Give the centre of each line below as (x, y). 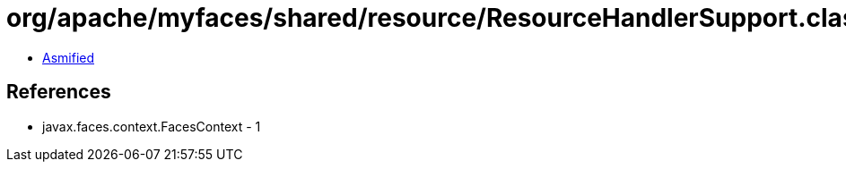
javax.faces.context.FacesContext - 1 (152, 126)
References (59, 92)
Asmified (69, 57)
